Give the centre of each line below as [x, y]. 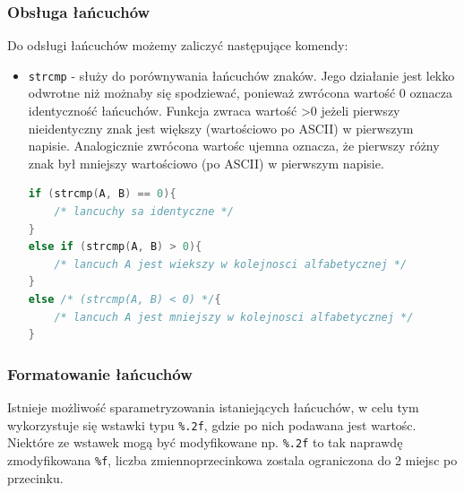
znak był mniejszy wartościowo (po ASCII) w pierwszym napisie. [206, 163]
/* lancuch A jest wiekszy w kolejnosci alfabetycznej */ [231, 264]
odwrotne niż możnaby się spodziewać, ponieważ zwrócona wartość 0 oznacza [240, 93]
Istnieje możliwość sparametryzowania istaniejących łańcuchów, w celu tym [213, 407]
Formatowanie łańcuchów [100, 373]
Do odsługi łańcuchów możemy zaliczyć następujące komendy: [178, 45]
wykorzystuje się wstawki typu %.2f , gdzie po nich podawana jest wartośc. [212, 424]
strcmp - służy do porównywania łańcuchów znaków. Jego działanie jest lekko [241, 75]
